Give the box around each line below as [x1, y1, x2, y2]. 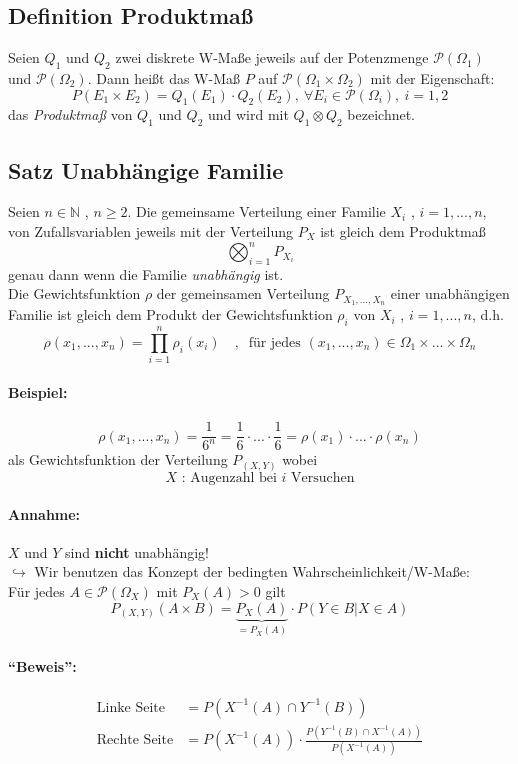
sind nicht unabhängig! [65, 541, 209, 562]
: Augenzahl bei [181, 470, 277, 485]
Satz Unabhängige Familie [8, 154, 284, 185]
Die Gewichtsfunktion [8, 283, 141, 304]
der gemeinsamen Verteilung [156, 283, 330, 304]
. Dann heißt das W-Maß [87, 68, 241, 88]
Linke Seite [96, 700, 166, 715]
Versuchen [291, 470, 355, 485]
